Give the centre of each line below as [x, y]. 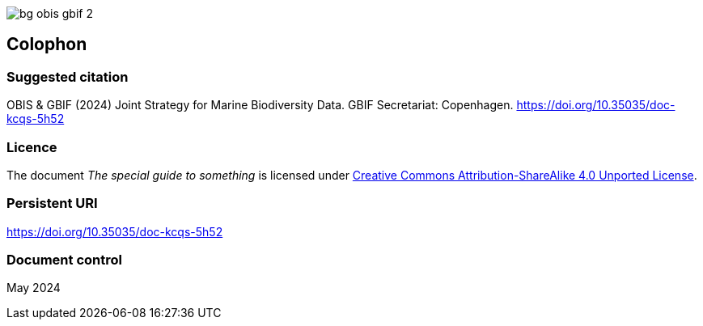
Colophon [47, 44]
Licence [32, 147]
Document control [64, 260]
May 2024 [34, 288]
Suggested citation [68, 76]
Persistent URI [52, 203]
